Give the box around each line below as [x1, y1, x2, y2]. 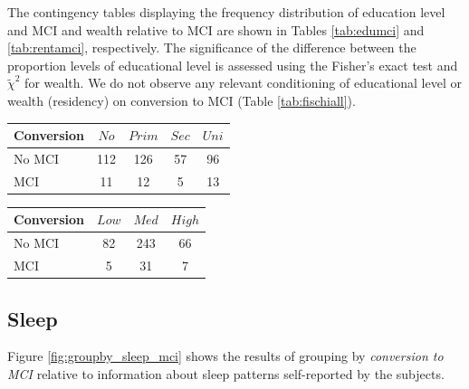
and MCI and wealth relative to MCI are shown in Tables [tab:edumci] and [7, 20, 425, 39]
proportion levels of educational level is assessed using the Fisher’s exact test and [7, 55, 458, 74]
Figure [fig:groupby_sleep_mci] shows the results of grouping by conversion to [7, 346, 444, 365]
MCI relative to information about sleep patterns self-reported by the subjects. [7, 364, 445, 383]
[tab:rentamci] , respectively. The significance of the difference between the [7, 38, 416, 57]
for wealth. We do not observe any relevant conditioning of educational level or [24, 73, 462, 92]
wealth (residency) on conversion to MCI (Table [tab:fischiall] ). [7, 90, 356, 109]
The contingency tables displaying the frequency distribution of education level [7, 3, 445, 21]
